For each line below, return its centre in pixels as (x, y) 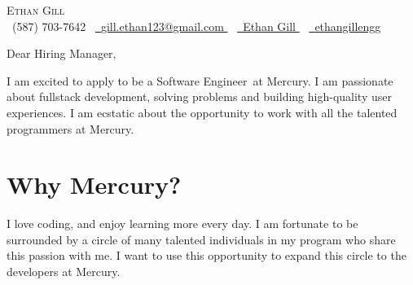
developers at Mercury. (64, 272)
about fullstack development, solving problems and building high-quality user (199, 96)
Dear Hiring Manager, (62, 53)
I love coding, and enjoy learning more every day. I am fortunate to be (182, 224)
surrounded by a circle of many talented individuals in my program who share (201, 239)
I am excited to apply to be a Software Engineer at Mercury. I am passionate (200, 80)
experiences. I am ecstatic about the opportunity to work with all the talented (202, 112)
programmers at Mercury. (70, 128)
